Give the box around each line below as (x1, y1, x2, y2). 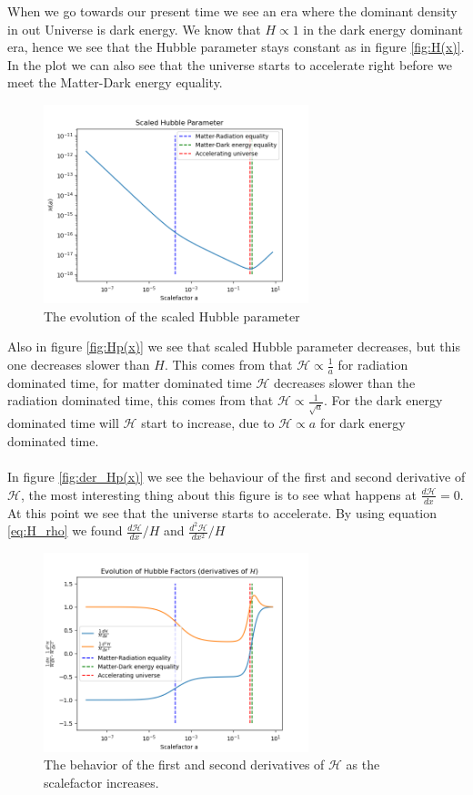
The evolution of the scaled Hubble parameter (44, 306, 300, 325)
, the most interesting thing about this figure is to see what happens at (20, 484, 417, 504)
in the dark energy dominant (303, 19, 463, 38)
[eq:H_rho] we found (7, 521, 123, 540)
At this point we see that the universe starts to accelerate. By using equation (7, 503, 438, 522)
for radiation (337, 355, 408, 373)
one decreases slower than (7, 355, 150, 373)
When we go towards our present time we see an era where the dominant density (7, 2, 458, 20)
